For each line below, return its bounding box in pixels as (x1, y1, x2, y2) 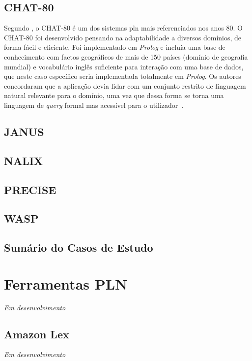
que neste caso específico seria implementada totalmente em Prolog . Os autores (4, 71, 241, 81)
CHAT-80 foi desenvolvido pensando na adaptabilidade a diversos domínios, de (4, 32, 242, 42)
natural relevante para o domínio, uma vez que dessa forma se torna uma (4, 90, 224, 100)
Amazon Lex (4, 326, 69, 341)
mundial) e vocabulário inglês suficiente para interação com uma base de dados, (4, 61, 244, 71)
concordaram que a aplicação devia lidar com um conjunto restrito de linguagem (4, 80, 246, 91)
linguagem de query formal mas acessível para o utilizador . (4, 99, 184, 110)
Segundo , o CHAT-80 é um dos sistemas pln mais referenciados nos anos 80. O (4, 23, 243, 33)
